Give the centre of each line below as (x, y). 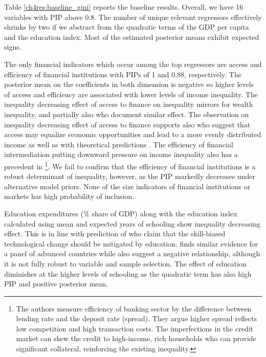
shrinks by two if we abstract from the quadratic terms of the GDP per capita (127, 27)
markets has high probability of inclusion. (69, 196)
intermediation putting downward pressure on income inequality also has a (121, 154)
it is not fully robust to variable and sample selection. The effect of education (125, 263)
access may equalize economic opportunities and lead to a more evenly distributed (133, 134)
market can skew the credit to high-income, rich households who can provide (136, 338)
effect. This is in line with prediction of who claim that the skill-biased (115, 233)
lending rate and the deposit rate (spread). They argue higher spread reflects (137, 318)
